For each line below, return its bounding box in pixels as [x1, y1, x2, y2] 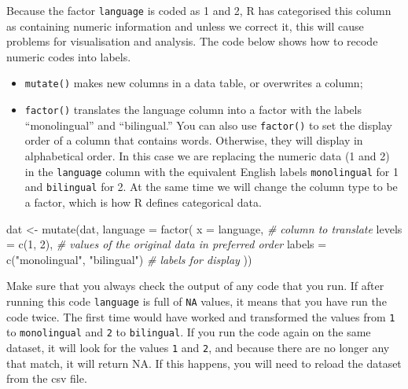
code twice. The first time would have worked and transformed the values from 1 [6, 308, 395, 325]
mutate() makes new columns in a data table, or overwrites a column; [24, 75, 363, 91]
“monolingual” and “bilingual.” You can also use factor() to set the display [24, 116, 392, 133]
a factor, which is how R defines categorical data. [24, 193, 262, 210]
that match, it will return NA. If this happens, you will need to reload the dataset [6, 354, 402, 371]
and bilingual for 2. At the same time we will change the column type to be [24, 178, 398, 195]
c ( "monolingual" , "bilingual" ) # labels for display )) [6, 251, 252, 267]
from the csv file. [6, 370, 87, 387]
